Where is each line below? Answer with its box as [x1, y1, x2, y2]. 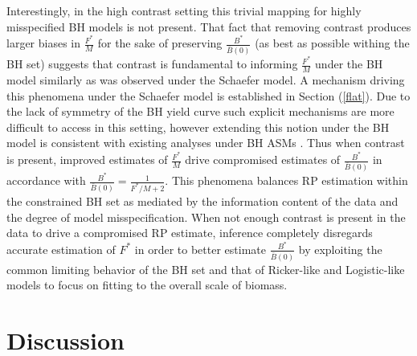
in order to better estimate [134, 240, 266, 257]
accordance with [6, 172, 86, 189]
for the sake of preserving [97, 35, 223, 51]
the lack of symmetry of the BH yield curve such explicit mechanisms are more [6, 103, 395, 120]
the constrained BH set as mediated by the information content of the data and [6, 193, 399, 210]
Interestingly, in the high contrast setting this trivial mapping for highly [6, 2, 362, 18]
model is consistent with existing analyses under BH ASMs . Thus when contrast [6, 134, 405, 151]
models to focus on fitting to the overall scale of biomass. [6, 276, 288, 293]
